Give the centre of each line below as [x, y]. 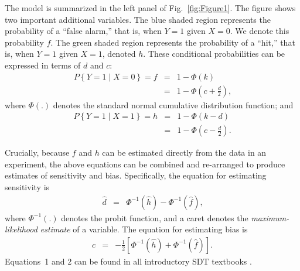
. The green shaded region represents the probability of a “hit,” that [173, 42]
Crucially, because [37, 152]
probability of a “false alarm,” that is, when [83, 31]
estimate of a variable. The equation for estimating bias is [144, 229]
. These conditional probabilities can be [214, 54]
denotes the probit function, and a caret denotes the [155, 217]
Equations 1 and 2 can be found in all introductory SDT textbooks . [128, 261]
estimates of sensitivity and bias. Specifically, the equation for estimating [136, 175]
